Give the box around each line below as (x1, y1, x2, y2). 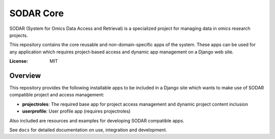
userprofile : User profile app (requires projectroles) (22, 108, 131, 114)
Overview (9, 71, 41, 80)
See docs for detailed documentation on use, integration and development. (9, 127, 168, 133)
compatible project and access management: (9, 92, 104, 98)
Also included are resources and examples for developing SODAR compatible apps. (9, 117, 184, 124)
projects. (9, 32, 28, 38)
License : (9, 58, 28, 64)
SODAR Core (9, 8, 64, 19)
